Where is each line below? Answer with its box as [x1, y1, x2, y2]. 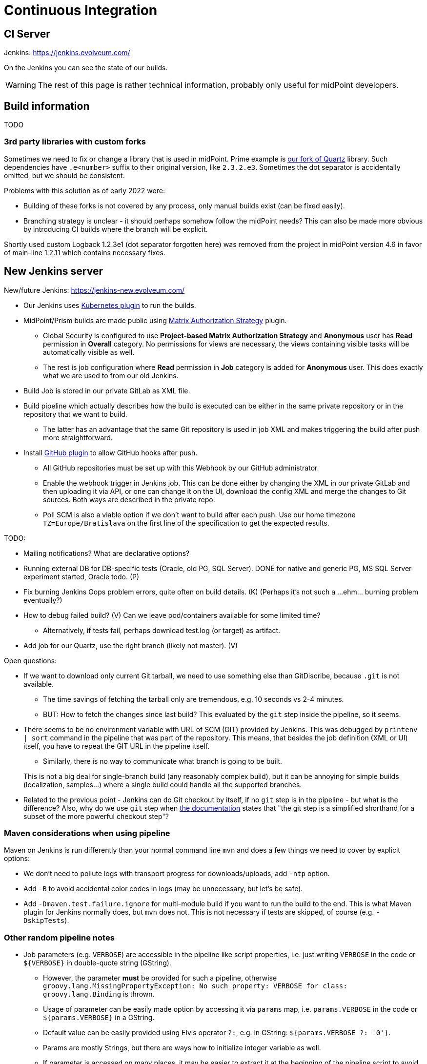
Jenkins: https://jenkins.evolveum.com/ [4, 48, 130, 57]
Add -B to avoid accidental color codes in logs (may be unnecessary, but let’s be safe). [23, 884, 303, 893]
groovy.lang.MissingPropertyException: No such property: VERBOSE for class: [43, 982, 347, 990]
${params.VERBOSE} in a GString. [43, 1013, 155, 1022]
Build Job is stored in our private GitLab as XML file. [23, 386, 190, 395]
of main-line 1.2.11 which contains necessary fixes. [4, 248, 165, 257]
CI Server [4, 27, 50, 40]
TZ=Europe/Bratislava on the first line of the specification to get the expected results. [43, 518, 329, 527]
